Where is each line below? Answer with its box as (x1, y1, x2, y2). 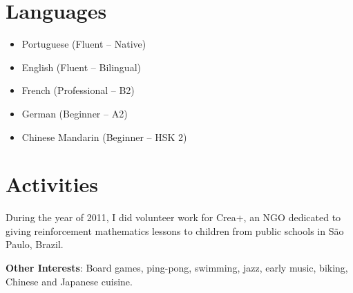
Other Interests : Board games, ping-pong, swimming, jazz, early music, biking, (6, 261, 348, 274)
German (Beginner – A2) (21, 106, 128, 120)
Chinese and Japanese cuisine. (6, 274, 133, 288)
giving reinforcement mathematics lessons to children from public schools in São (6, 223, 344, 238)
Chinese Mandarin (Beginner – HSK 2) (21, 129, 187, 144)
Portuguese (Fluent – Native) (21, 37, 146, 51)
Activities (6, 170, 99, 198)
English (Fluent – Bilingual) (21, 59, 141, 74)
